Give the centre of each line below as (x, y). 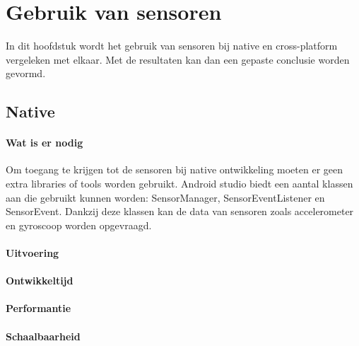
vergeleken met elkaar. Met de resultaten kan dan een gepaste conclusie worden (178, 59)
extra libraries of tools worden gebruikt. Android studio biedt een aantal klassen (179, 184)
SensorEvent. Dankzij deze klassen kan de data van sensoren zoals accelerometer (180, 211)
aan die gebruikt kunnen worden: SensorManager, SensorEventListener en (165, 197)
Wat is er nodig (45, 143)
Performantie (39, 308)
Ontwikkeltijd (40, 281)
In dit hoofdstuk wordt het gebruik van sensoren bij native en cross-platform (172, 46)
